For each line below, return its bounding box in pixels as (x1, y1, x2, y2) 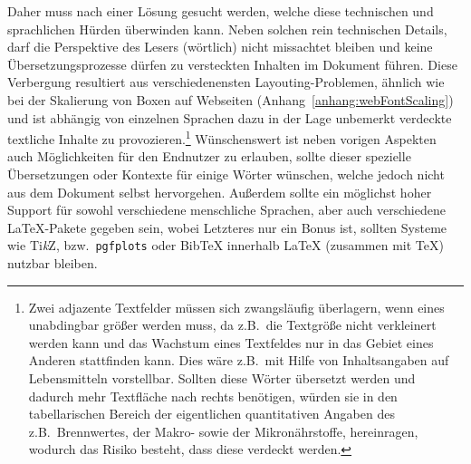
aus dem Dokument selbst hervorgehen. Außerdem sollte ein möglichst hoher (7, 182, 432, 201)
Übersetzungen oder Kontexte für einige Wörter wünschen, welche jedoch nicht (7, 165, 445, 183)
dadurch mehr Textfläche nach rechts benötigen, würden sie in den (28, 386, 398, 405)
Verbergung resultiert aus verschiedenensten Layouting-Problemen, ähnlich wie (7, 72, 445, 92)
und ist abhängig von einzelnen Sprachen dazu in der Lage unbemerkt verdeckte (7, 108, 452, 127)
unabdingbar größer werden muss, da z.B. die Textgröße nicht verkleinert (28, 315, 437, 334)
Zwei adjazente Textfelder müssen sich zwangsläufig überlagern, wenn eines (28, 297, 445, 316)
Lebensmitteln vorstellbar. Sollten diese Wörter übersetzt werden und (28, 369, 416, 387)
